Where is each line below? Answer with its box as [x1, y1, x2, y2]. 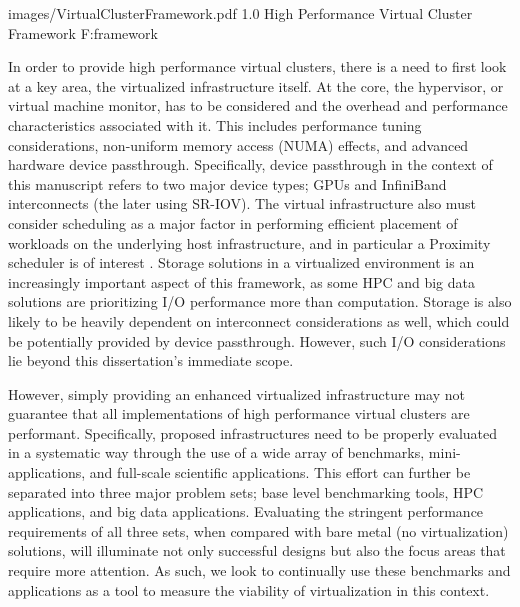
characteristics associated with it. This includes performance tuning [8, 114, 422, 135]
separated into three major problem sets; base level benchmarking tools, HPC [8, 481, 484, 502]
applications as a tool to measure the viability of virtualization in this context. [8, 579, 490, 600]
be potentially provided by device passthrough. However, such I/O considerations [8, 330, 506, 351]
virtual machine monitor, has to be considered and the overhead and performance [8, 95, 508, 116]
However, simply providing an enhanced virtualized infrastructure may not [8, 383, 465, 404]
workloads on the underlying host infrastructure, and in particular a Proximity [8, 232, 491, 253]
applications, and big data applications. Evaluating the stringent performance [8, 501, 484, 522]
